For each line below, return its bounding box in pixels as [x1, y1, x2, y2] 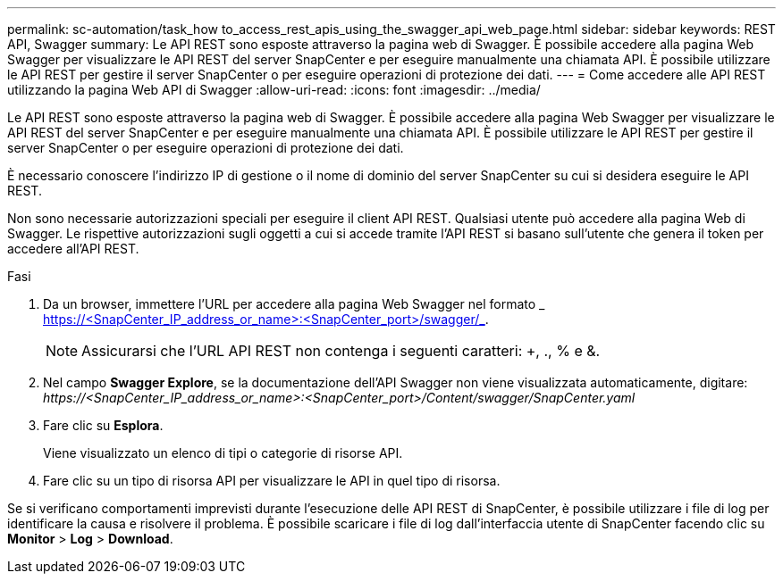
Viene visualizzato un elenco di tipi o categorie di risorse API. [43, 445, 403, 461]
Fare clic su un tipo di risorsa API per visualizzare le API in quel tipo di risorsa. [43, 473, 501, 488]
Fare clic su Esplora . [43, 418, 164, 433]
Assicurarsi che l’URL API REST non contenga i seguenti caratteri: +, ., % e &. [81, 342, 601, 360]
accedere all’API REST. [7, 241, 139, 256]
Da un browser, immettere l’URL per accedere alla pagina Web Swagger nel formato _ [43, 296, 545, 311]
